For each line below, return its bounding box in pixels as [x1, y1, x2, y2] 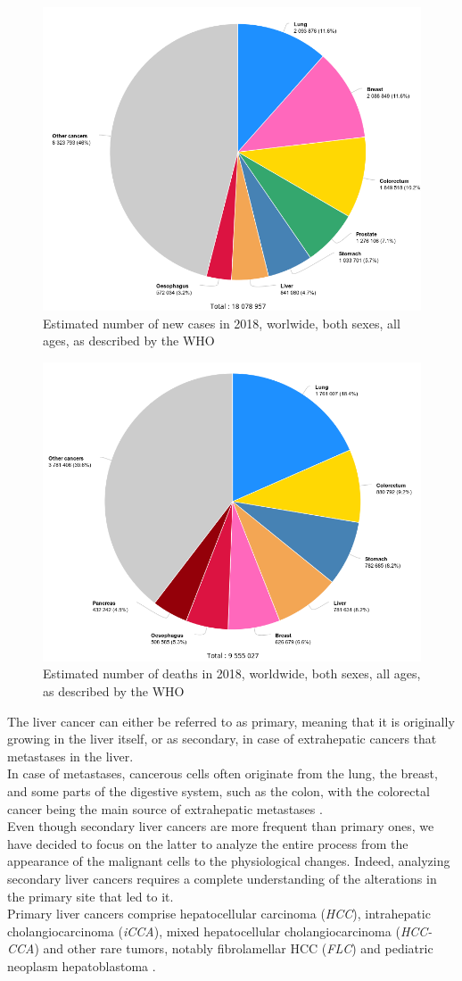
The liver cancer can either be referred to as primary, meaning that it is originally [7, 711, 455, 730]
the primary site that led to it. [7, 886, 174, 905]
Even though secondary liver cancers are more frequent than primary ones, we [7, 817, 434, 836]
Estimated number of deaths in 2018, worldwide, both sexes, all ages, [43, 664, 421, 683]
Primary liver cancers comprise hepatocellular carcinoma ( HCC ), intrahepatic [7, 904, 431, 923]
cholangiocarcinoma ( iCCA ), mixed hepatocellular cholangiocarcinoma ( [7, 921, 400, 940]
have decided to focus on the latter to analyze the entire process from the [7, 834, 408, 852]
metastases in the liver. [7, 746, 134, 765]
